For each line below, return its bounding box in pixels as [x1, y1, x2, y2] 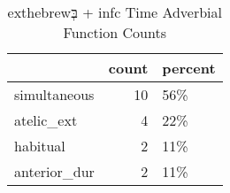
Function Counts [63, 22, 166, 42]
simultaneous [14, 84, 95, 104]
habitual [14, 135, 65, 156]
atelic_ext [14, 110, 78, 130]
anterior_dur [14, 161, 95, 181]
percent [162, 58, 216, 78]
